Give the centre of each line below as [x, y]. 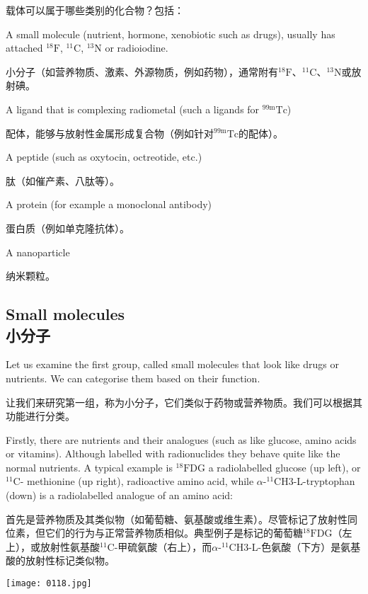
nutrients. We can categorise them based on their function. [133, 378]
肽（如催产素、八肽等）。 [63, 180]
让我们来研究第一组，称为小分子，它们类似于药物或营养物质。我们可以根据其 [184, 402]
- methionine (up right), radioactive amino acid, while [137, 481]
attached [24, 48]
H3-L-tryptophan [318, 481]
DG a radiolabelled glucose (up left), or [275, 467]
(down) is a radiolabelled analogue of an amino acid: [119, 495]
